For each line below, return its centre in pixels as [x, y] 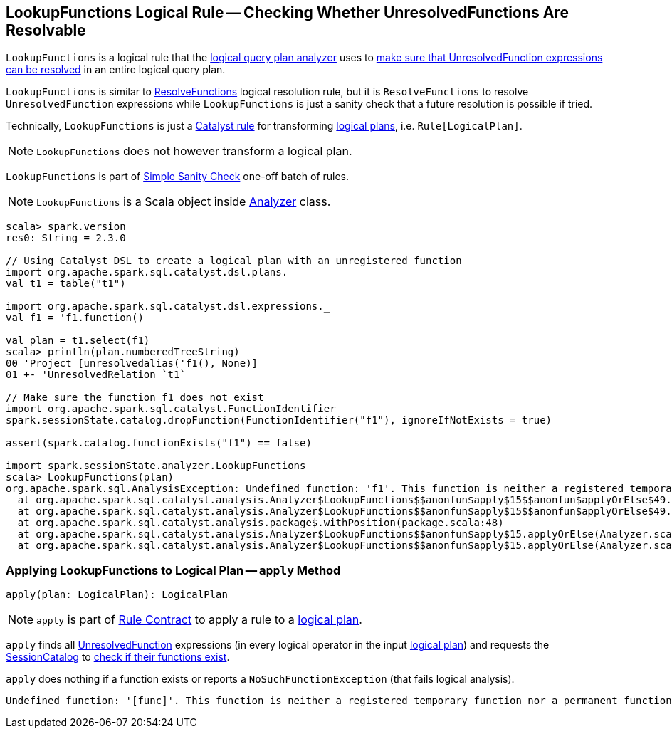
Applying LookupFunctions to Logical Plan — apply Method [173, 570]
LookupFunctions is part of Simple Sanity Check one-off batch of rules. [178, 177]
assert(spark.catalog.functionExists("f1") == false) [159, 443]
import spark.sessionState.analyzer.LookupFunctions [156, 466]
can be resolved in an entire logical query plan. [116, 70]
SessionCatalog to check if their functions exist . [118, 657]
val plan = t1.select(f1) [78, 341]
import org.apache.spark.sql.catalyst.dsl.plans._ [150, 272]
